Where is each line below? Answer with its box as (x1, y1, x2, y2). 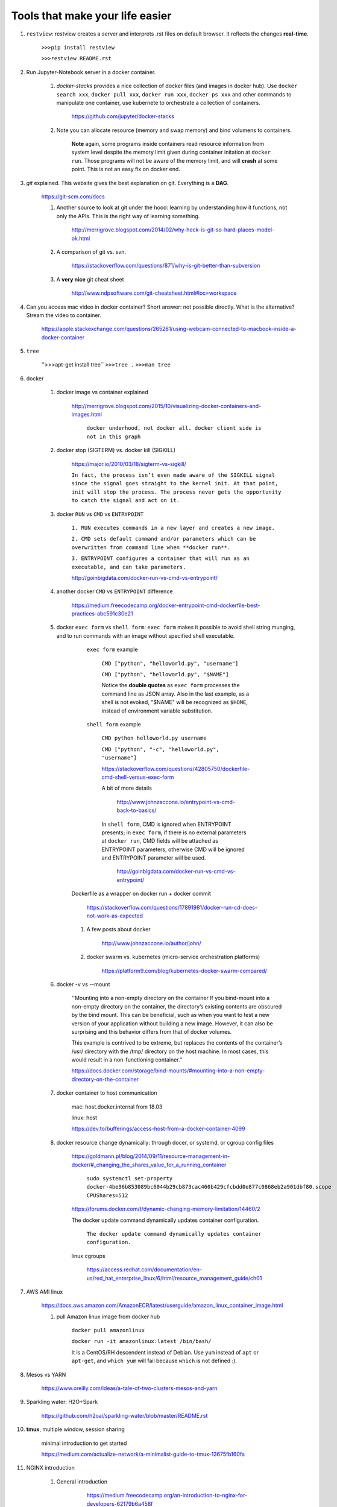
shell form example (86, 720, 141, 728)
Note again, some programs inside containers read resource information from (71, 140, 265, 148)
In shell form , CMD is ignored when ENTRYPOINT (101, 820, 231, 828)
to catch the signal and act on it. (71, 497, 180, 504)
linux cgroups (71, 1252, 106, 1259)
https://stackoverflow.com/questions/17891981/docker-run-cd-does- (86, 904, 257, 911)
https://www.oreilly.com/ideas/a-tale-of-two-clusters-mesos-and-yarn (41, 1385, 218, 1392)
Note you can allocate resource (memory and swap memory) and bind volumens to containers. (56, 127, 292, 134)
